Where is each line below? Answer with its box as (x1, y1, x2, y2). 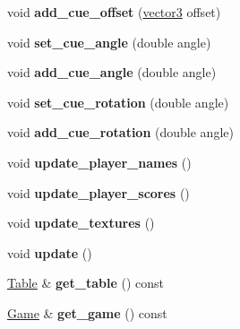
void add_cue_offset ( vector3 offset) (7, 3, 221, 21)
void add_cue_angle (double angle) (7, 63, 217, 82)
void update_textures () (7, 213, 155, 232)
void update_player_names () (7, 152, 192, 171)
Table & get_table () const (7, 273, 164, 292)
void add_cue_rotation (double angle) (7, 123, 234, 142)
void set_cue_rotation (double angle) (7, 92, 229, 111)
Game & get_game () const (7, 303, 167, 322)
